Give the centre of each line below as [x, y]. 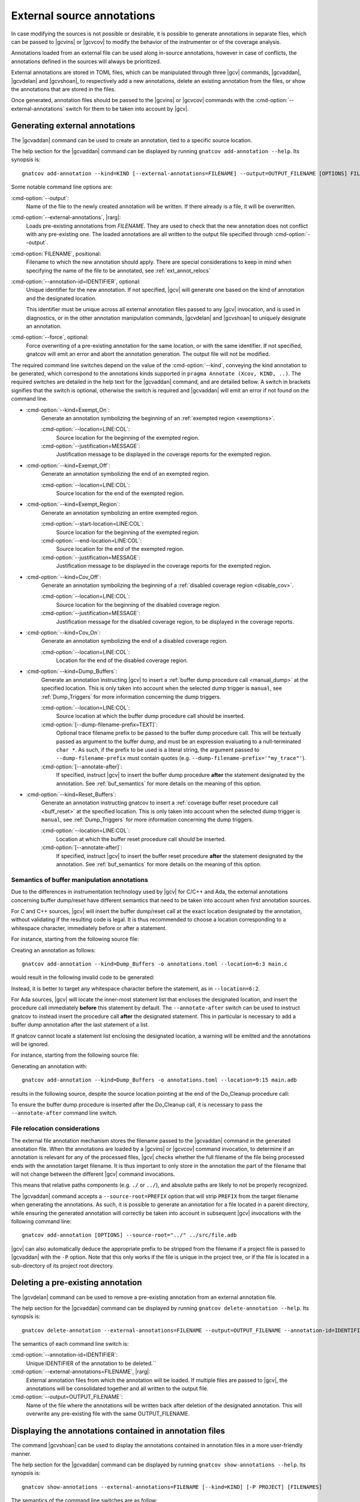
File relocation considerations [55, 1128]
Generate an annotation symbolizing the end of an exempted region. [125, 474]
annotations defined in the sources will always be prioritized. [86, 61]
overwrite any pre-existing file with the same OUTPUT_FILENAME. [108, 1414]
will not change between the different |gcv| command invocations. [93, 1174]
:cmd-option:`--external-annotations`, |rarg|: [66, 217]
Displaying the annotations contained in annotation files [118, 1431]
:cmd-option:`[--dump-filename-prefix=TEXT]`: [99, 725]
